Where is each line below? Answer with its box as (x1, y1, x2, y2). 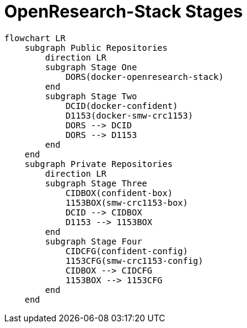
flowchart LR (4, 33, 66, 43)
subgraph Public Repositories (24, 42, 168, 53)
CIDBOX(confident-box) (65, 188, 173, 198)
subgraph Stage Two (45, 91, 137, 101)
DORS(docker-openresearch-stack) (65, 71, 224, 82)
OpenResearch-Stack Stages (4, 1, 243, 22)
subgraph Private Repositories (24, 159, 173, 169)
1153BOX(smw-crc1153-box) (65, 197, 188, 208)
